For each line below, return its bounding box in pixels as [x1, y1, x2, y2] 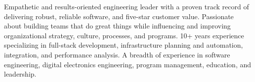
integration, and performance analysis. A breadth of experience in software [4, 49, 230, 59]
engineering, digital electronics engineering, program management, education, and [4, 59, 252, 69]
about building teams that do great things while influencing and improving [4, 21, 231, 31]
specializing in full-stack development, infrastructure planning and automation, [4, 40, 243, 50]
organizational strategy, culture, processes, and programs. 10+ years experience [4, 30, 244, 40]
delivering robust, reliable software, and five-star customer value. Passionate [4, 11, 234, 21]
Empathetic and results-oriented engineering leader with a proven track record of [4, 1, 249, 11]
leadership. [4, 69, 37, 79]
